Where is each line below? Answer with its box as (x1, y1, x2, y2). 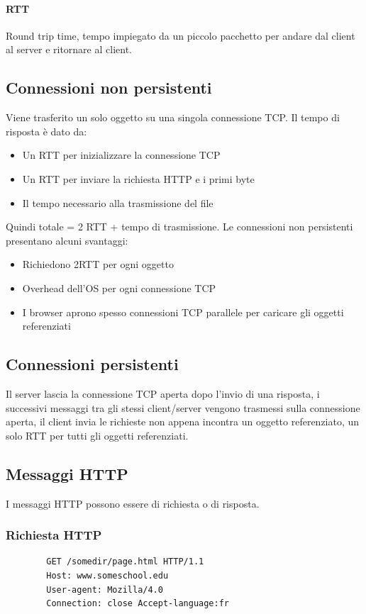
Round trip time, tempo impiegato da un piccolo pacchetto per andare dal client (6, 28, 355, 43)
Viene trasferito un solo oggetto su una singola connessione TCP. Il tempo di (6, 110, 340, 125)
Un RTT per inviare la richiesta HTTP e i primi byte (22, 171, 255, 186)
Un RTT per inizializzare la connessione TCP (22, 147, 221, 162)
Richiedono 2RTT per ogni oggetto (22, 257, 174, 272)
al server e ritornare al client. (6, 42, 132, 57)
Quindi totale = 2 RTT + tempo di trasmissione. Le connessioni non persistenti (6, 219, 353, 234)
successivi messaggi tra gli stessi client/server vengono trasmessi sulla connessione (6, 400, 360, 415)
